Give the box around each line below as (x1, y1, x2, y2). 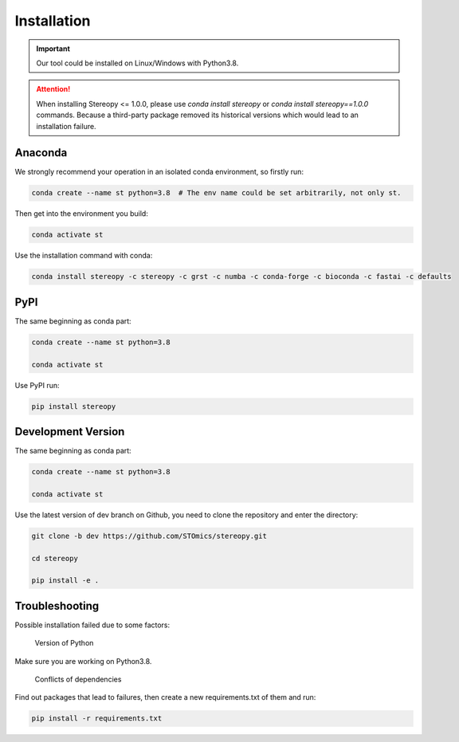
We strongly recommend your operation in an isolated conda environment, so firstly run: (14, 167, 304, 177)
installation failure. (36, 121, 96, 131)
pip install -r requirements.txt (31, 714, 163, 723)
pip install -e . (31, 576, 100, 585)
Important (36, 44, 71, 53)
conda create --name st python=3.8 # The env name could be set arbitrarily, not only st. (31, 188, 402, 198)
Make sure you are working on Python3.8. (14, 656, 152, 665)
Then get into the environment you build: (14, 209, 149, 218)
